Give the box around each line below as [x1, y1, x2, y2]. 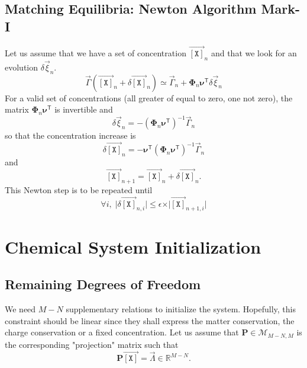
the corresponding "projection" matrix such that [5, 338, 179, 350]
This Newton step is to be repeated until [5, 183, 153, 196]
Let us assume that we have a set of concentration [5, 46, 186, 59]
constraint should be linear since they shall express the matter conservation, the [5, 314, 295, 327]
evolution [5, 60, 38, 73]
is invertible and [54, 103, 113, 116]
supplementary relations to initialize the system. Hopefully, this [66, 302, 296, 315]
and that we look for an [211, 46, 297, 59]
